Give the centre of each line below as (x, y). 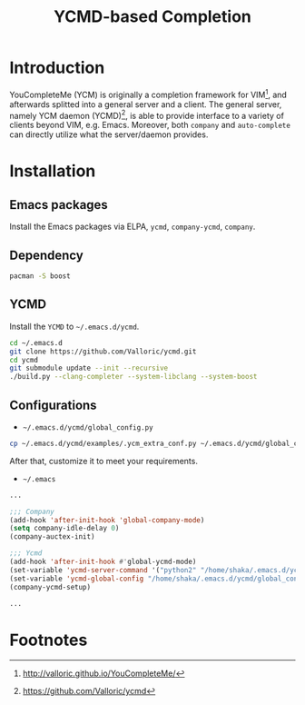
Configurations (53, 405)
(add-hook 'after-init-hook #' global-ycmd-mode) (103, 562)
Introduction (57, 68)
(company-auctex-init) (52, 537)
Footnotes (49, 640)
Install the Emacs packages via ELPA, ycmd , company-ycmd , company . (133, 227)
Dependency (46, 255)
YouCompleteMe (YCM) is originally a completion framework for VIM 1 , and (148, 94)
